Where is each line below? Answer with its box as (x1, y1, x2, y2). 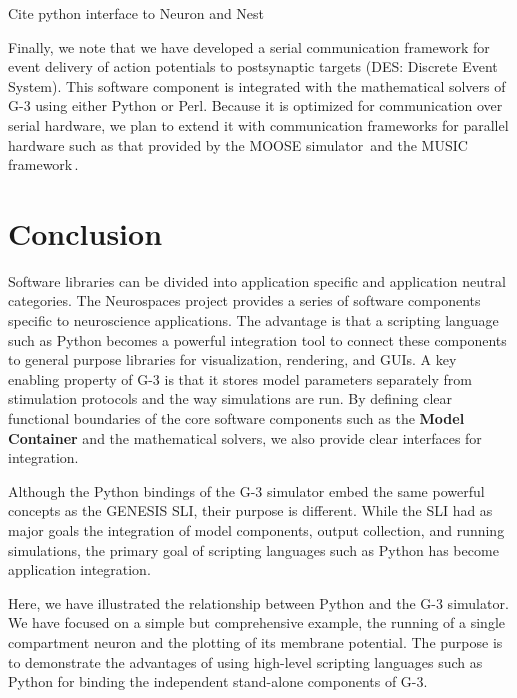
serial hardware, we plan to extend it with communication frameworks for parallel (8, 114, 509, 135)
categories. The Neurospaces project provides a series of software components (8, 290, 481, 311)
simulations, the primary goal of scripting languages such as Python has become (8, 539, 499, 560)
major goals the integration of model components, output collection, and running (8, 520, 505, 540)
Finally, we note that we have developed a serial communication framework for (8, 36, 490, 57)
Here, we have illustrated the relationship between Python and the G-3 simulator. (8, 592, 509, 613)
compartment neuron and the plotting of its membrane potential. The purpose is (8, 631, 503, 652)
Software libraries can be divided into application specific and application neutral (8, 270, 506, 291)
